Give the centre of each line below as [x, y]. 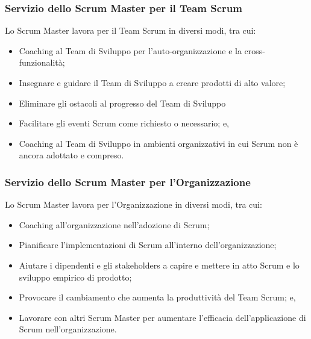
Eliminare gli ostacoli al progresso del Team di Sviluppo [122, 103]
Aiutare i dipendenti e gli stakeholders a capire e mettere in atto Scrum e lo [159, 265]
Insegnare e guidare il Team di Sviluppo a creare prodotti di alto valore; [152, 82]
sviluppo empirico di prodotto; [75, 277]
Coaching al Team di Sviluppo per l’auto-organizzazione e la [130, 50]
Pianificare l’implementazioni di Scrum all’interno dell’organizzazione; [148, 245]
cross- [255, 50]
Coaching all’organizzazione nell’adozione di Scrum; [114, 224]
